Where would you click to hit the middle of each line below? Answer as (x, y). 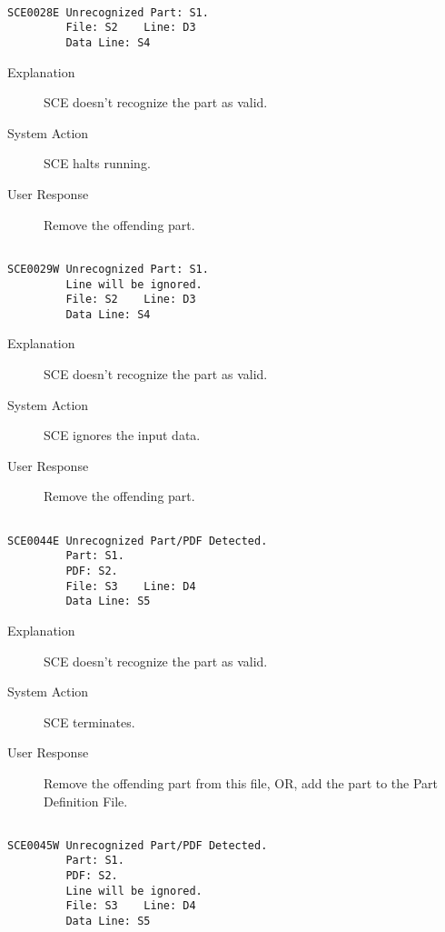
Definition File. (86, 801)
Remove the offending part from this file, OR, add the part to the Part (241, 782)
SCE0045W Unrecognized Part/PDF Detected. (138, 845)
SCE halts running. (97, 163)
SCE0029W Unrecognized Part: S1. (108, 269)
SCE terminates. (89, 722)
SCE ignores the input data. (122, 435)
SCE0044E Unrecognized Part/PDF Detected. (138, 541)
